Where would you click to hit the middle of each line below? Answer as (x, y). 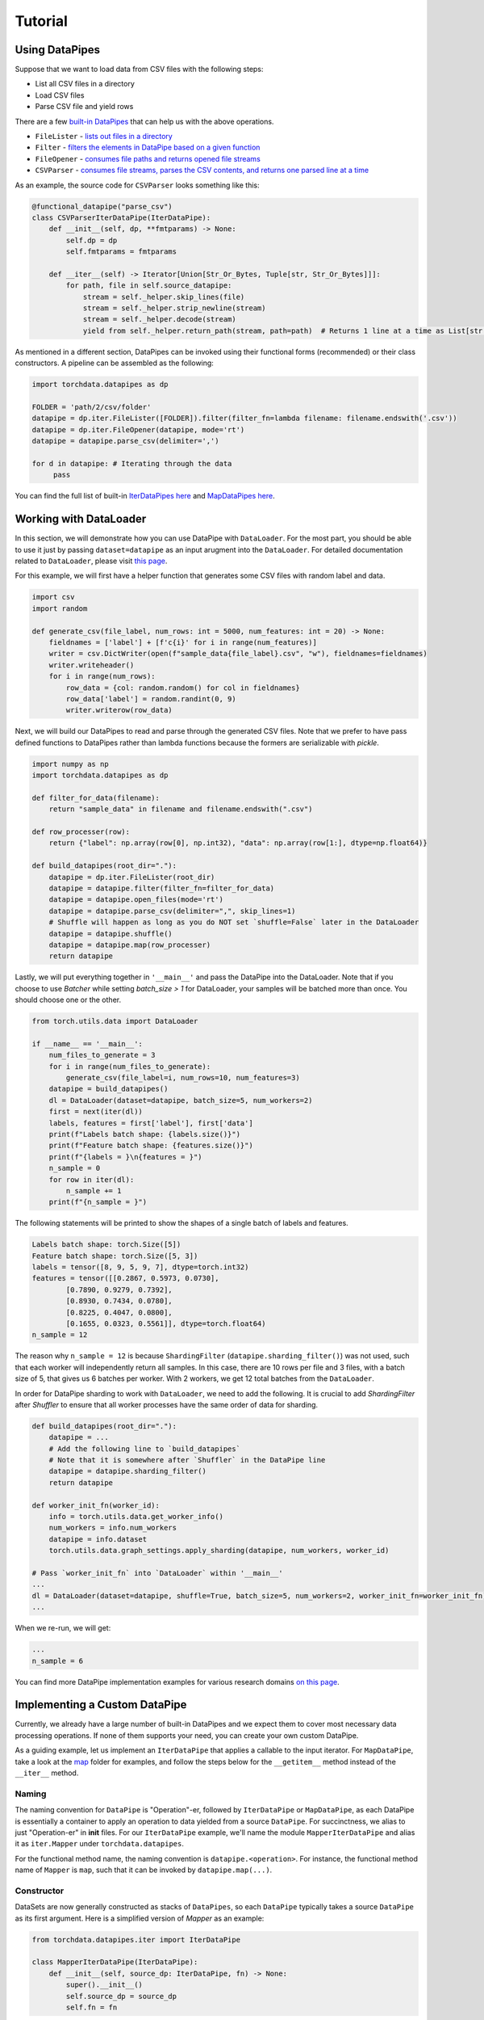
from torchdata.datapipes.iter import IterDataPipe (136, 1940)
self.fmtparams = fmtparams (121, 252)
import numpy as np (70, 764)
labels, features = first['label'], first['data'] (151, 1123)
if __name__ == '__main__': (87, 1044)
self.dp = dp (92, 240)
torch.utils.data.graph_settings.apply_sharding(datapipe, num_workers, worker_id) (219, 1551)
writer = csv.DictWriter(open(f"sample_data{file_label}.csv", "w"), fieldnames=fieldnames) (238, 654)
